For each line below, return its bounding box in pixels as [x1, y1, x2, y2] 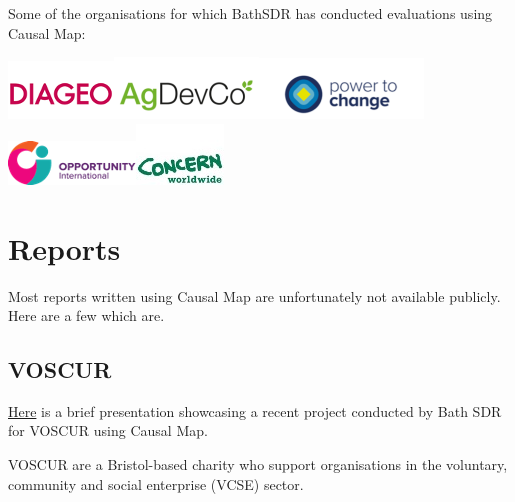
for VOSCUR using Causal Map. [8, 420, 208, 441]
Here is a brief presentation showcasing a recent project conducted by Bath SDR [8, 400, 502, 421]
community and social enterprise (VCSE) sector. [8, 473, 304, 494]
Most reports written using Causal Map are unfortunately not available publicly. [8, 285, 501, 306]
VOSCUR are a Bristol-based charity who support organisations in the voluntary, [8, 454, 508, 475]
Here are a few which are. [8, 305, 165, 326]
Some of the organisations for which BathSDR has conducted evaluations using [8, 3, 493, 23]
